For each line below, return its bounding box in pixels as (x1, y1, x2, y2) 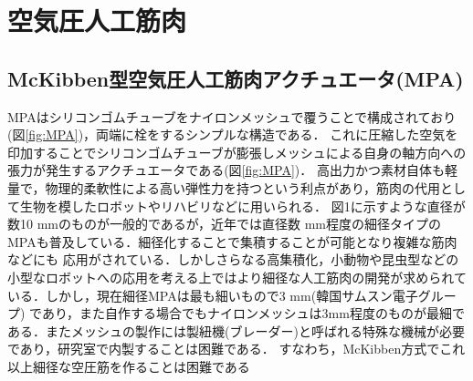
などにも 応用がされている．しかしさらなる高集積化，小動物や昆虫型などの (7, 250, 459, 269)
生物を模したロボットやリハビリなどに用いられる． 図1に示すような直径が (19, 196, 466, 215)
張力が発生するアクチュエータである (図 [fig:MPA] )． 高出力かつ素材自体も (7, 160, 445, 180)
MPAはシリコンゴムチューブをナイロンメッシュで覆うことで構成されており (7, 107, 457, 126)
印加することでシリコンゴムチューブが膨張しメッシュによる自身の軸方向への (7, 142, 467, 161)
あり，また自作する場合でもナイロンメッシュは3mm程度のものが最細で (41, 304, 465, 323)
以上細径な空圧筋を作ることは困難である (7, 356, 250, 376)
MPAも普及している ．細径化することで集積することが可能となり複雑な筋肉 (7, 232, 457, 251)
